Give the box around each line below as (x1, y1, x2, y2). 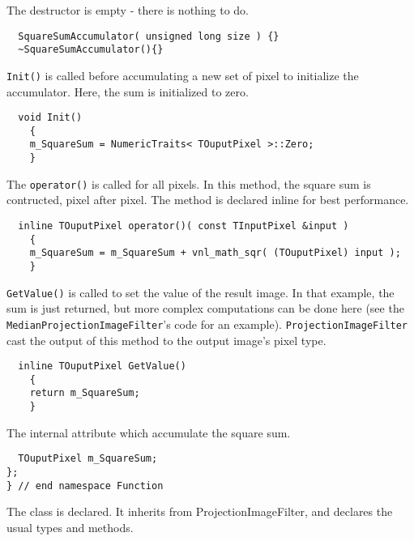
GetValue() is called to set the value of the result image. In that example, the (6, 283, 395, 300)
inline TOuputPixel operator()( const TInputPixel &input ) (18, 220, 349, 232)
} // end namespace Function (6, 479, 164, 492)
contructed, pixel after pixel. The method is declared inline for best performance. (6, 191, 409, 208)
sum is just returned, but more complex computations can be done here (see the (6, 300, 404, 317)
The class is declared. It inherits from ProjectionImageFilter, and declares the (6, 503, 393, 520)
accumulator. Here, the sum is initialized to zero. (6, 83, 249, 100)
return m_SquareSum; (29, 387, 140, 399)
